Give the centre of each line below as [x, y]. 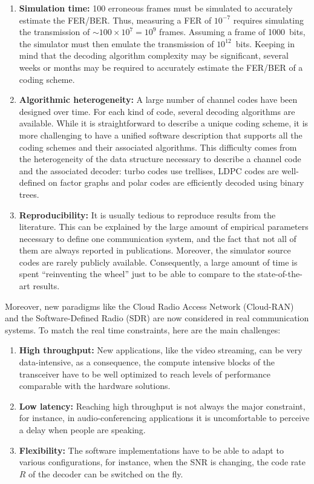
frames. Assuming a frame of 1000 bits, [232, 32]
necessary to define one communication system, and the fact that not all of [158, 238]
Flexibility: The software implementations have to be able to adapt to [151, 450]
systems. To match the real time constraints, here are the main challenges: [143, 329]
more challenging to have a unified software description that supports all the [161, 135]
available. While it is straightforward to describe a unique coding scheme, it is [164, 123]
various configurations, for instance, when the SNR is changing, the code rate [162, 462]
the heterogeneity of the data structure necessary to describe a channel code [160, 159]
